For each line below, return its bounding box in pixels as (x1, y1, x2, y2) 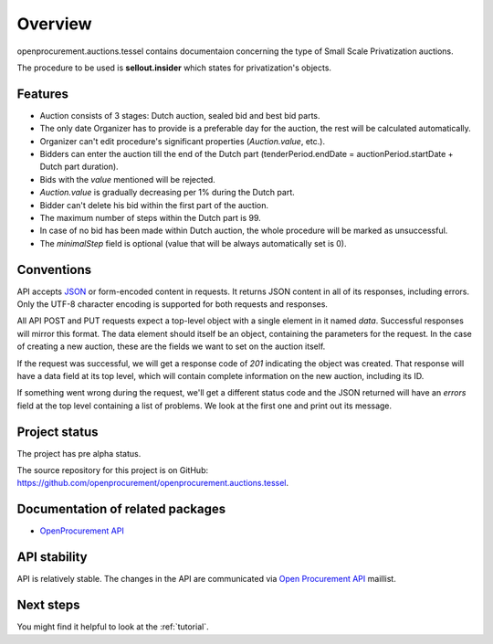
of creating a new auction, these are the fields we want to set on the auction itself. (16, 341, 326, 352)
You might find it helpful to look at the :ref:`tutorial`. (16, 621, 209, 632)
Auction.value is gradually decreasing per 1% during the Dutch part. (39, 187, 296, 198)
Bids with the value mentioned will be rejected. (39, 174, 216, 185)
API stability (16, 549, 89, 565)
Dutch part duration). (39, 161, 119, 173)
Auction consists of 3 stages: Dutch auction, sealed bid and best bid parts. (39, 110, 320, 121)
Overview (16, 14, 92, 34)
